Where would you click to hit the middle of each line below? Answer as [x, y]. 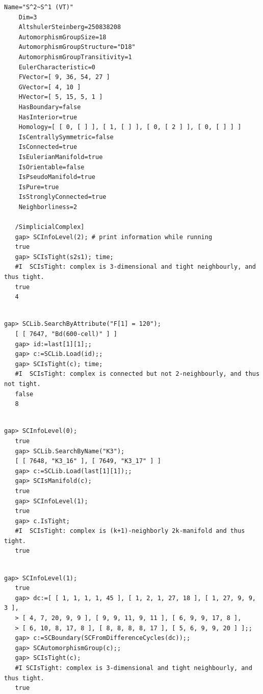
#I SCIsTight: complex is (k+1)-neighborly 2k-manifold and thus [130, 531]
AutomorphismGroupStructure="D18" [77, 47]
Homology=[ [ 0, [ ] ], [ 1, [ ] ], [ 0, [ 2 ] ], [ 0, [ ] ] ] [130, 127]
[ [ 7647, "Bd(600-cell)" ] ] [66, 334]
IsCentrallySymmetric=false [66, 137]
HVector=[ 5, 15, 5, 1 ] [61, 97]
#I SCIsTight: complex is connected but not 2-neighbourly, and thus [137, 374]
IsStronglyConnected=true [62, 197]
